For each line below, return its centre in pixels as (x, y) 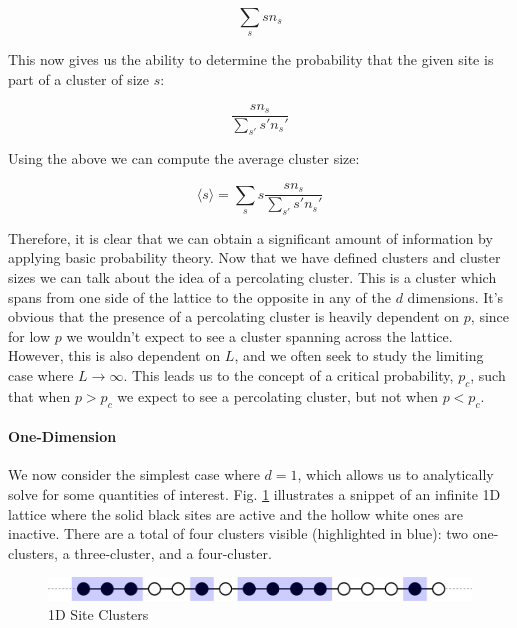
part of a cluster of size (78, 78)
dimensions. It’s (455, 296)
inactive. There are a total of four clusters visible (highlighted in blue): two (238, 533)
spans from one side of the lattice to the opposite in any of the (199, 296)
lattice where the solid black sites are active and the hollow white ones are (235, 513)
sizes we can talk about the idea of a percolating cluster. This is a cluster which (252, 277)
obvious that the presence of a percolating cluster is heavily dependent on (234, 316)
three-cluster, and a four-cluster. (173, 552)
